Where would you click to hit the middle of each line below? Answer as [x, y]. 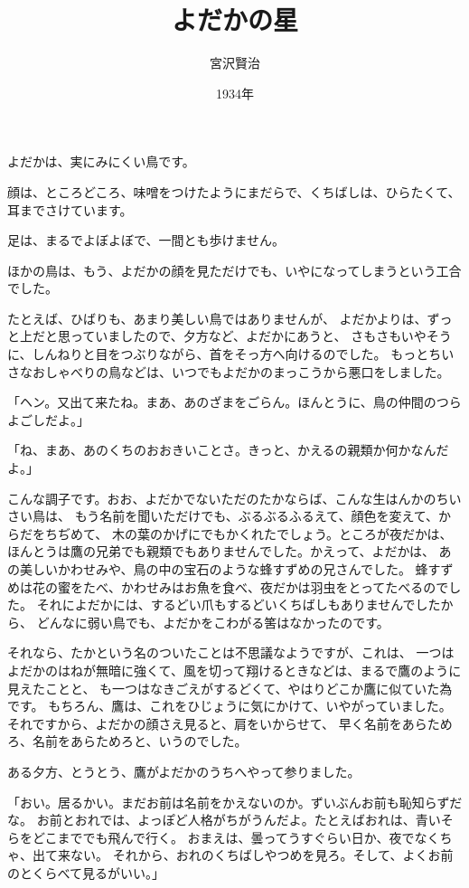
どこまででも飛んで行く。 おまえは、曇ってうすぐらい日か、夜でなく [236, 837]
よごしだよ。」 [48, 419]
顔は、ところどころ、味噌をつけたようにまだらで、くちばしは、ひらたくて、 [234, 191]
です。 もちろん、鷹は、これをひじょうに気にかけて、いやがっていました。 [230, 706]
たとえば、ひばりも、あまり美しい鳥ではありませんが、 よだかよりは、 [217, 318]
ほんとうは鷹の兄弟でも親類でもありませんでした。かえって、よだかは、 [221, 551]
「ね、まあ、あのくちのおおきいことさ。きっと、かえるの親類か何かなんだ [228, 450]
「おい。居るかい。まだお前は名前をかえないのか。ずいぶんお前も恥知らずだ [235, 802]
